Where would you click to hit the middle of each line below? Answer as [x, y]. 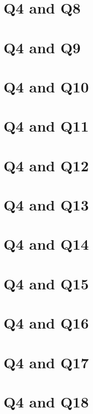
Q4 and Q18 [46, 401]
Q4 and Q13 [46, 205]
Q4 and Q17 [46, 362]
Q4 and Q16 [46, 323]
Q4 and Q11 [46, 126]
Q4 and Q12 [46, 165]
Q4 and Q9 [42, 47]
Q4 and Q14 [46, 244]
